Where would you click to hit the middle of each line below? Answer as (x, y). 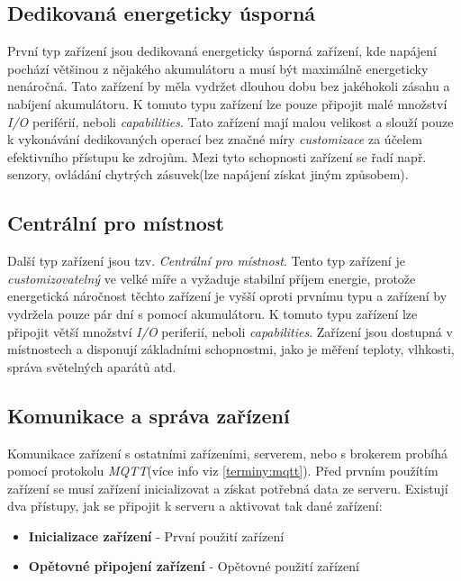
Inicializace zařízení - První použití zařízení (156, 536)
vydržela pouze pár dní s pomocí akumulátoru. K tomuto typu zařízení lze (212, 313)
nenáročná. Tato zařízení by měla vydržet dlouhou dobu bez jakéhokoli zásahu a (229, 86)
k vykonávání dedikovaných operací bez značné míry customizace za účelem (215, 139)
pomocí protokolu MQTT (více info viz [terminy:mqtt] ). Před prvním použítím (223, 471)
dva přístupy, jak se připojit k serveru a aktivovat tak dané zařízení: (195, 506)
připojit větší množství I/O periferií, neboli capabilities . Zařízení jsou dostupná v (230, 331)
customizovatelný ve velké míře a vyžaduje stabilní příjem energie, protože (212, 278)
